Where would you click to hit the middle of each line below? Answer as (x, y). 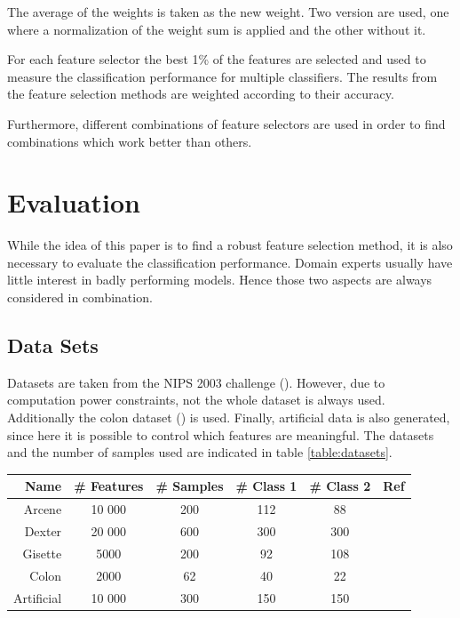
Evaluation (74, 202)
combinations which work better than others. (130, 141)
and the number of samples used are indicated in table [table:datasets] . (200, 452)
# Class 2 (340, 486)
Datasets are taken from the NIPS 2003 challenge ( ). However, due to (196, 382)
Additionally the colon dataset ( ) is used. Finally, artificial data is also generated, (229, 417)
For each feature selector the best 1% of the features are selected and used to (217, 59)
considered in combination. (80, 297)
